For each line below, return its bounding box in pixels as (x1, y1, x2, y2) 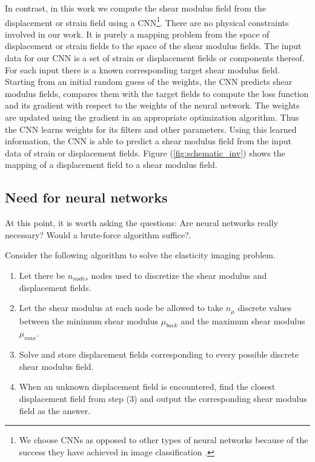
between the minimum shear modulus (19, 314, 159, 327)
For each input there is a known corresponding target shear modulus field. (5, 63, 280, 76)
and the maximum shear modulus (181, 314, 305, 327)
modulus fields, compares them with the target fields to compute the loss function (5, 87, 309, 99)
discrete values (237, 301, 292, 314)
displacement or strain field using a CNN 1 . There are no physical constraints (5, 14, 289, 28)
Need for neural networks (5, 188, 168, 207)
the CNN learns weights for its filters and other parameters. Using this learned (5, 122, 297, 135)
